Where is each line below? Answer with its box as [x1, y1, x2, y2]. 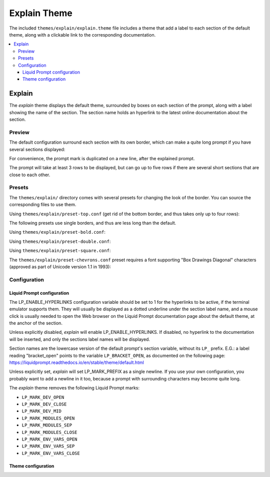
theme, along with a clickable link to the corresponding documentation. [9, 32, 156, 38]
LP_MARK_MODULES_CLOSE [21, 429, 77, 435]
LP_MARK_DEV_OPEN [21, 394, 64, 400]
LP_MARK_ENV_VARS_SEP [21, 443, 75, 449]
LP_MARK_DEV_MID [21, 408, 62, 414]
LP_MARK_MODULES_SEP [21, 422, 72, 428]
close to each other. [9, 172, 50, 178]
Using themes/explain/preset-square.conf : [9, 248, 111, 254]
